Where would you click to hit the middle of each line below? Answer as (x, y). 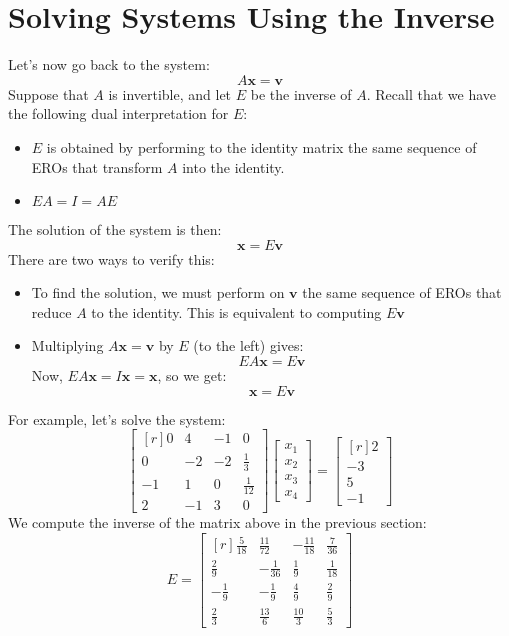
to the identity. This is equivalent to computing (236, 311)
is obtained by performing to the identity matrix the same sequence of (261, 146)
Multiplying (67, 345)
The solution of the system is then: (115, 229)
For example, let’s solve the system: (117, 418)
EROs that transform (97, 166)
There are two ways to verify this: (111, 258)
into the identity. (233, 166)
